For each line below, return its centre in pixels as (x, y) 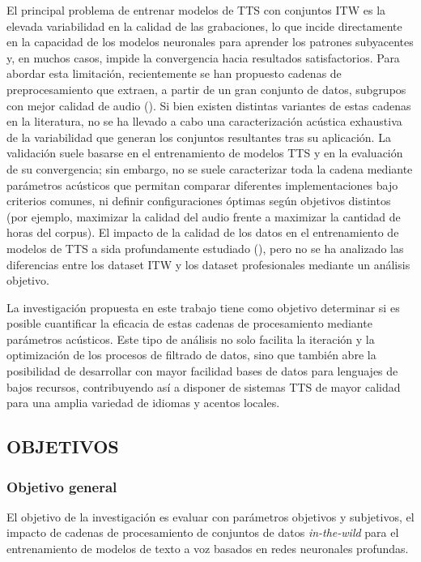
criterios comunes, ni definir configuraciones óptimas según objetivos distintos (199, 201)
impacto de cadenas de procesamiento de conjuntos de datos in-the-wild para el (203, 532)
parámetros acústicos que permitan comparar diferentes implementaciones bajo (202, 184)
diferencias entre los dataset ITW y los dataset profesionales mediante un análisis (208, 264)
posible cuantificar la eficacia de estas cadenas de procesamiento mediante (189, 323)
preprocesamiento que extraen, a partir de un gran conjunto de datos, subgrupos (206, 89)
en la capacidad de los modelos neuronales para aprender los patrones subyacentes (210, 42)
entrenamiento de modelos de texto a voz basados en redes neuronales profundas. (208, 549)
